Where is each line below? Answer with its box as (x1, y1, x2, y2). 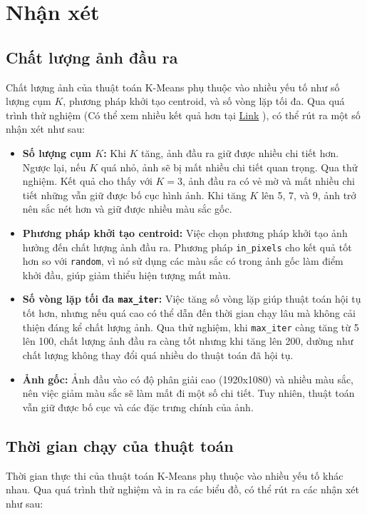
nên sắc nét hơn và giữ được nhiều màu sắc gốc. (22, 201, 232, 216)
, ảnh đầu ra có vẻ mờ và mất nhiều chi (182, 173, 355, 188)
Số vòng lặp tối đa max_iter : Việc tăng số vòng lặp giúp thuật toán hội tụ (22, 291, 361, 306)
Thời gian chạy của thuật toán (6, 434, 234, 456)
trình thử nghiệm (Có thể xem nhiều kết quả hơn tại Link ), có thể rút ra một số (6, 107, 361, 122)
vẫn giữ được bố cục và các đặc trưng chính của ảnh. (22, 399, 254, 414)
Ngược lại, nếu (22, 159, 86, 174)
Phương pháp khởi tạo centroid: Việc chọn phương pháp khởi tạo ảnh (22, 225, 348, 240)
